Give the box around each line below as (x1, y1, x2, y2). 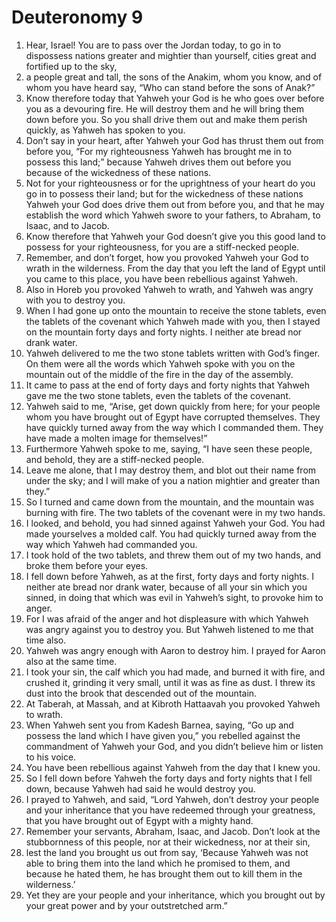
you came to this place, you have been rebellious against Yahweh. (25, 272, 298, 285)
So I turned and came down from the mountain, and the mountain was (25, 496, 315, 508)
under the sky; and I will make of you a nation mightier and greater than (25, 474, 321, 486)
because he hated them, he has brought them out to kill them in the (25, 867, 303, 880)
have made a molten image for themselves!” (25, 432, 208, 444)
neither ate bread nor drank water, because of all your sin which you (25, 581, 308, 593)
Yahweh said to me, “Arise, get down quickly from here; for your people (25, 400, 321, 412)
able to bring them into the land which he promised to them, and (25, 857, 291, 869)
